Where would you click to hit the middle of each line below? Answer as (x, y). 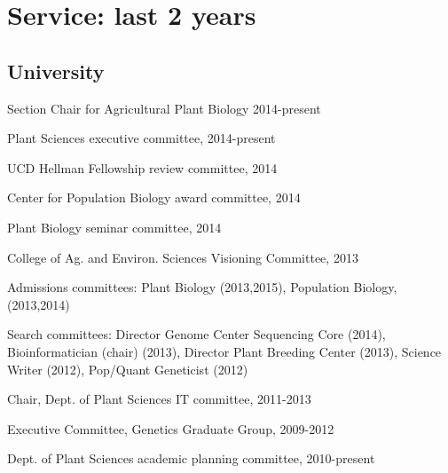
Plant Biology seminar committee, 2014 (114, 227)
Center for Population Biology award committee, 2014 (154, 197)
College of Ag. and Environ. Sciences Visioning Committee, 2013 (183, 257)
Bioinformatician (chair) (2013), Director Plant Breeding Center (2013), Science (224, 351)
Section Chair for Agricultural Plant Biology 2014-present (164, 108)
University (56, 71)
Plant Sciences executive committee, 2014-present (141, 138)
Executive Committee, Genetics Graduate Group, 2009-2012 (171, 428)
